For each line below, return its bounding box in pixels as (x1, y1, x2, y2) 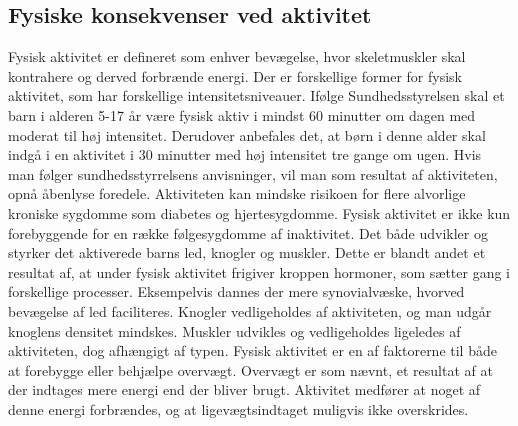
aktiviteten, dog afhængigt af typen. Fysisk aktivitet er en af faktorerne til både (8, 340, 497, 361)
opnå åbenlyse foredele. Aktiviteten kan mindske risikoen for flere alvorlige (8, 183, 466, 204)
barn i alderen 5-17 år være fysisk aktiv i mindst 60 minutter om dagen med (8, 104, 476, 125)
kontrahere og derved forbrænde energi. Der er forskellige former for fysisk (8, 65, 462, 86)
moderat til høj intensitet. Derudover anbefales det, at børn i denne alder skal (8, 124, 486, 145)
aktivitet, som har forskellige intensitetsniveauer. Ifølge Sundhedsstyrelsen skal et (8, 85, 505, 106)
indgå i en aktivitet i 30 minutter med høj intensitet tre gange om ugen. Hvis (8, 144, 482, 165)
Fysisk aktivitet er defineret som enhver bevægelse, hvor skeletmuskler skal (8, 46, 466, 67)
